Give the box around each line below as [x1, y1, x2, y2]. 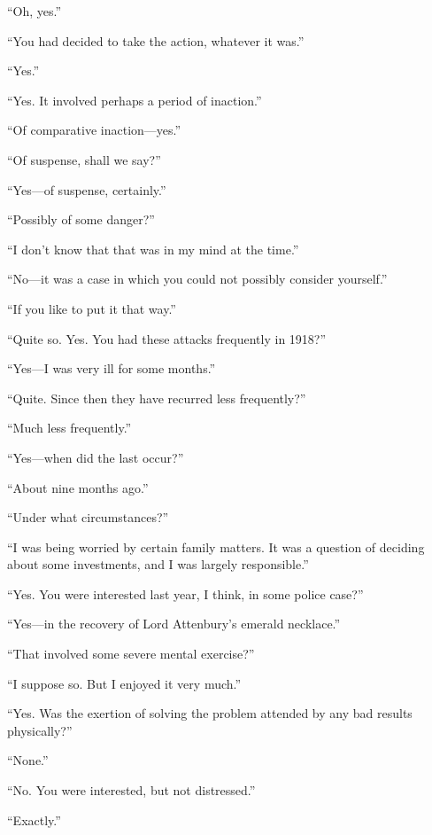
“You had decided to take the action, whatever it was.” [7, 31, 305, 50]
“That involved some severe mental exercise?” [7, 644, 255, 663]
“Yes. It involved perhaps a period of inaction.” [7, 90, 262, 109]
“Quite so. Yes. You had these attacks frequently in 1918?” [7, 329, 327, 347]
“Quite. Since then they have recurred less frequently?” [7, 388, 306, 407]
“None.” [7, 751, 49, 769]
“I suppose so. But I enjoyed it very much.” [7, 674, 242, 692]
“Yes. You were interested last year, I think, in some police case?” [7, 584, 364, 603]
